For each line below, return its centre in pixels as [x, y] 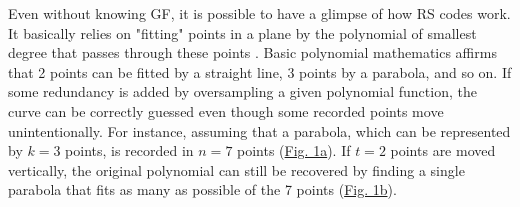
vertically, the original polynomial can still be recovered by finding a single [236, 169]
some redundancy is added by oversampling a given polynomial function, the [242, 91]
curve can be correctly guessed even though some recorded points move [226, 110]
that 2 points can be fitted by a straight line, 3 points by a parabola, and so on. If [260, 71]
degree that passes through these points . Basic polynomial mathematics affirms [252, 52]
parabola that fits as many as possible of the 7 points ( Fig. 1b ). [202, 189]
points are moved [443, 150]
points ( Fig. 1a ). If [294, 150]
